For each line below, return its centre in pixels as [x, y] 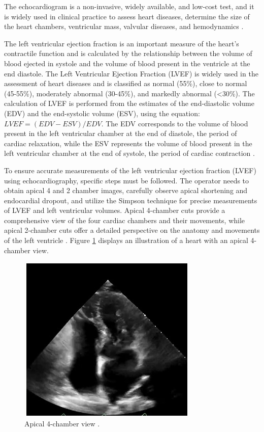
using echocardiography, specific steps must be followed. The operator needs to [127, 180]
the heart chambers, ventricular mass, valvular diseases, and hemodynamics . [124, 26]
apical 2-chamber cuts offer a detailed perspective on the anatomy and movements [132, 230]
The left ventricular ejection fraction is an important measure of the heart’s [122, 43]
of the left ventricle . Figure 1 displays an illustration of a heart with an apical [126, 240]
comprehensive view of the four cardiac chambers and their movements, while [125, 220]
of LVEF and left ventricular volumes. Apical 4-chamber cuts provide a [115, 210]
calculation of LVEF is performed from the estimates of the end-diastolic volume [129, 103]
